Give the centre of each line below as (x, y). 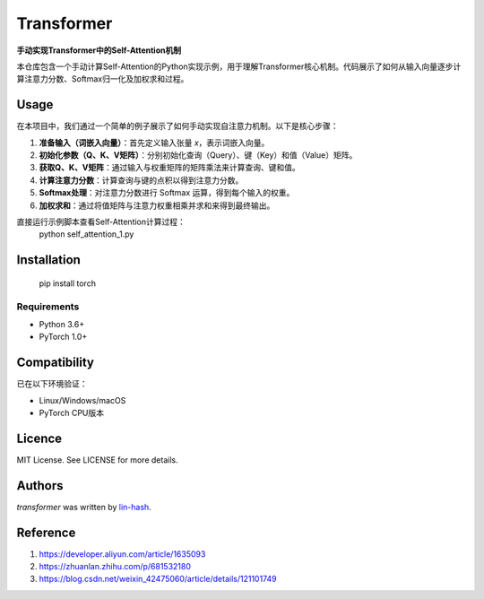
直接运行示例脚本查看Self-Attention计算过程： (101, 221)
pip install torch (67, 283)
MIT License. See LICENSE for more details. (97, 460)
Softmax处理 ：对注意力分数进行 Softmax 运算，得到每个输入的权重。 (167, 193)
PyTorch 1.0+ (63, 337)
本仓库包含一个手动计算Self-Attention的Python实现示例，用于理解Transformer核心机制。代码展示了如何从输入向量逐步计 (239, 66)
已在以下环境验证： (52, 384)
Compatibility (55, 363)
